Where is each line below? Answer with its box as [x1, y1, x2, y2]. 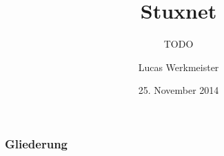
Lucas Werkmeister [138, 59, 219, 74]
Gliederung [5, 135, 68, 152]
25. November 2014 [138, 83, 219, 97]
